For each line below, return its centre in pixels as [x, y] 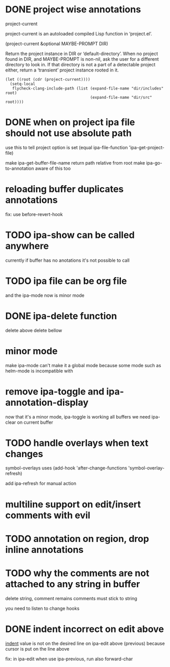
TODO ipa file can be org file [66, 281]
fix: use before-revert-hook [34, 214]
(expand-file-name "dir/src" [121, 97]
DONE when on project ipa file [70, 122]
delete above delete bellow [34, 330]
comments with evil [48, 515]
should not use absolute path [69, 133]
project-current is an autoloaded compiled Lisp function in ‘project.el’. [79, 33]
